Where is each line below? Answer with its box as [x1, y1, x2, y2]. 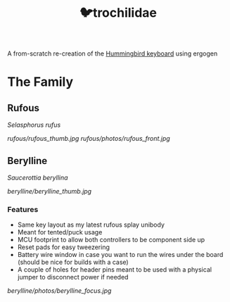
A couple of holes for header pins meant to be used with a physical [17, 265, 212, 274]
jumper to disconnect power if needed [17, 273, 129, 282]
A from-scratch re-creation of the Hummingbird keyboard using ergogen [7, 49, 218, 58]
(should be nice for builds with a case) [17, 258, 129, 267]
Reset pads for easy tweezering [17, 243, 110, 251]
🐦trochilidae [79, 5, 157, 21]
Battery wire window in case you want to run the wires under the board [17, 251, 224, 259]
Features [7, 204, 39, 214]
